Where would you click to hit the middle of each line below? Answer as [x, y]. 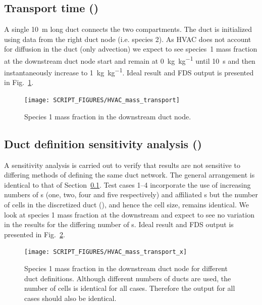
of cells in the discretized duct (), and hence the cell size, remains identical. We [126, 204]
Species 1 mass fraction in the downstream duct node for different [126, 268]
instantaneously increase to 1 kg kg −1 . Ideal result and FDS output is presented [129, 72]
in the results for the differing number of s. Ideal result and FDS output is [119, 224]
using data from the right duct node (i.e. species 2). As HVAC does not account [128, 39]
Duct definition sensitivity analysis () [103, 143]
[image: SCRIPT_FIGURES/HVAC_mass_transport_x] [106, 252]
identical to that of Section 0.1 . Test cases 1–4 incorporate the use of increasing [127, 184]
